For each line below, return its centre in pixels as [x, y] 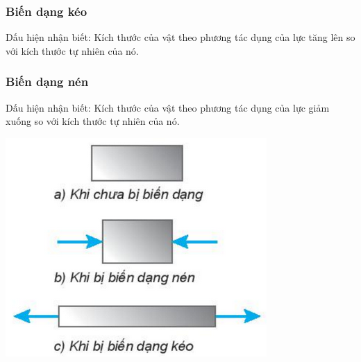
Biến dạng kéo [47, 11]
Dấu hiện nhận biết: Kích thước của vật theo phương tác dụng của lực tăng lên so [180, 37]
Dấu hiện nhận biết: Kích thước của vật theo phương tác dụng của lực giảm [168, 107]
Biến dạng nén [47, 81]
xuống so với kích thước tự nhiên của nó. [93, 121]
